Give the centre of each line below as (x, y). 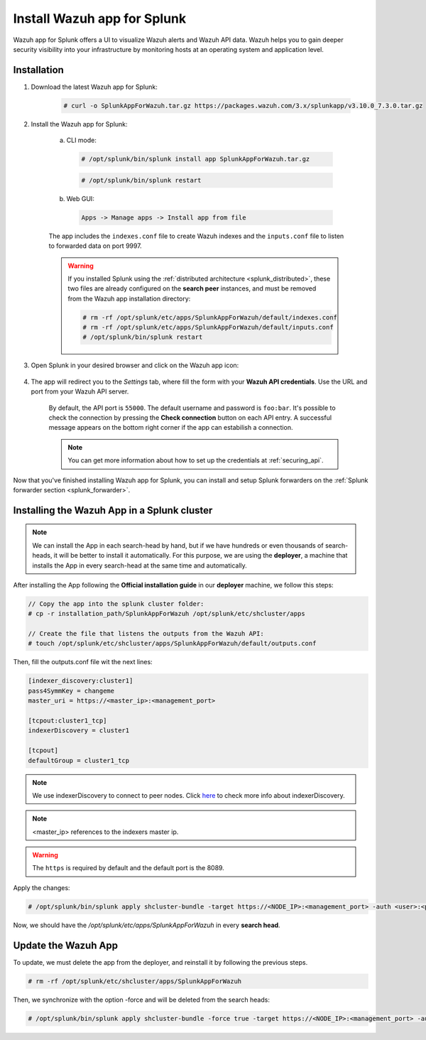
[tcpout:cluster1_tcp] (67, 720)
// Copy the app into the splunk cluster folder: (116, 603)
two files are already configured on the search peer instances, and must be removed (192, 288)
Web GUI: (81, 198)
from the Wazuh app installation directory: (129, 298)
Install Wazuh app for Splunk (100, 18)
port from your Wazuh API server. (80, 391)
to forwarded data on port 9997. (95, 246)
